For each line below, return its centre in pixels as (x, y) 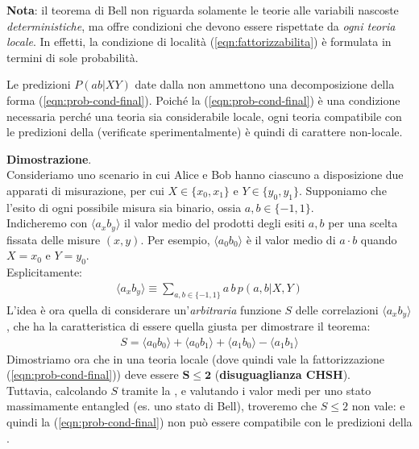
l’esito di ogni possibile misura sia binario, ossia (124, 207)
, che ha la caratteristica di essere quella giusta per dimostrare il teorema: (189, 326)
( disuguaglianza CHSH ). (282, 374)
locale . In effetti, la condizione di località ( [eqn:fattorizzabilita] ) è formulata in (199, 42)
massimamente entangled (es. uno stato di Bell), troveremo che (162, 406)
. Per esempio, (175, 239)
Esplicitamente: (44, 272)
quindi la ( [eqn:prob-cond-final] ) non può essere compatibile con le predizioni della (209, 422)
